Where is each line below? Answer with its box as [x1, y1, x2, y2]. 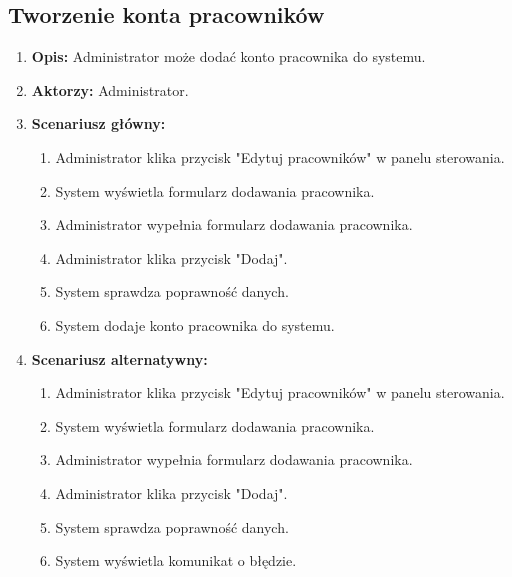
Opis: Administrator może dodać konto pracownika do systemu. [31, 46, 426, 67]
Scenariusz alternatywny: [31, 348, 208, 369]
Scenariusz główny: [31, 113, 166, 134]
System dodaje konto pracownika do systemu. [55, 314, 335, 335]
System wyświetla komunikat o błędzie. [55, 550, 297, 571]
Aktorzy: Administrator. [31, 79, 189, 100]
